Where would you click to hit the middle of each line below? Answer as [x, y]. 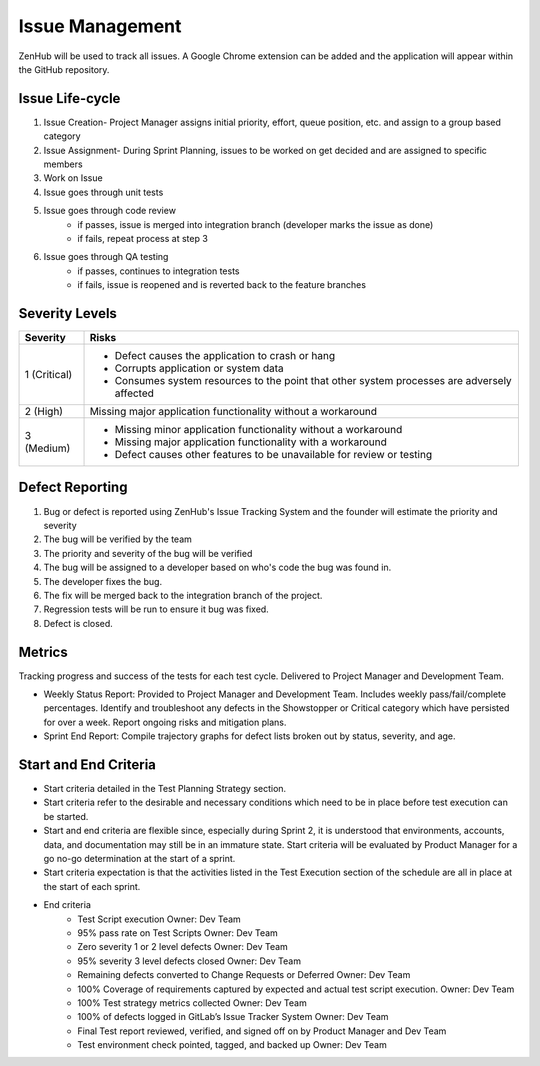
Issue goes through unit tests [103, 192]
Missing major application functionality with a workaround [250, 442]
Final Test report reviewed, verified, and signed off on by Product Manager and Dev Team [262, 1031]
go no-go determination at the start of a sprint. [139, 859]
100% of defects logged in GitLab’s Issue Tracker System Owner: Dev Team [233, 1017]
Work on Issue [73, 178]
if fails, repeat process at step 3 [143, 238]
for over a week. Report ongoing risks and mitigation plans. [165, 722]
